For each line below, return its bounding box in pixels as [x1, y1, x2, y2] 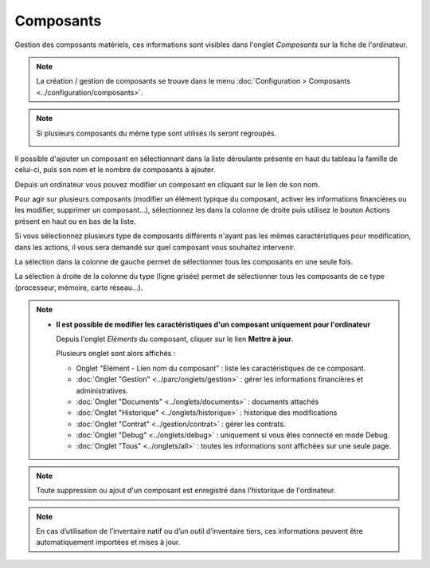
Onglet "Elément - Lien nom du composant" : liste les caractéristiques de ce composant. [76, 363, 366, 373]
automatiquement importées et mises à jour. [36, 538, 181, 547]
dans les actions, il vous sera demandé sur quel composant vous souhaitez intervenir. [14, 242, 296, 252]
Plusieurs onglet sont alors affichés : [56, 349, 176, 358]
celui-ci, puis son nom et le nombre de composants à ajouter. [14, 165, 216, 174]
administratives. [76, 386, 129, 395]
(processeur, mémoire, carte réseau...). [14, 283, 143, 292]
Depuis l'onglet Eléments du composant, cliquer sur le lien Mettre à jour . [56, 334, 294, 343]
